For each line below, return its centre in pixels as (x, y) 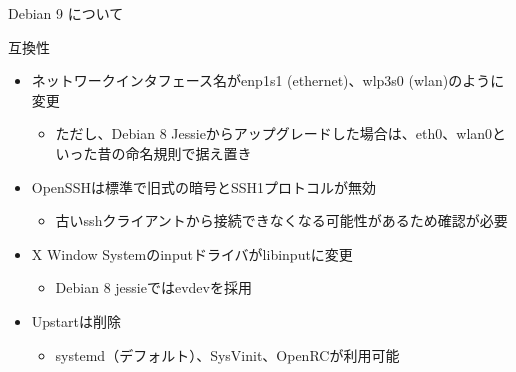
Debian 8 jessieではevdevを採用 (153, 287)
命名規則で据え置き (188, 152)
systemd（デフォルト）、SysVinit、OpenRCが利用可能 (227, 354)
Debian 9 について (66, 13)
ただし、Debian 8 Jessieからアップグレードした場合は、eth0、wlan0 (274, 133)
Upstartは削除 (76, 320)
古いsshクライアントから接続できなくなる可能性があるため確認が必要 (281, 220)
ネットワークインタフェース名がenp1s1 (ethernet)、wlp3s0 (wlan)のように (268, 80)
